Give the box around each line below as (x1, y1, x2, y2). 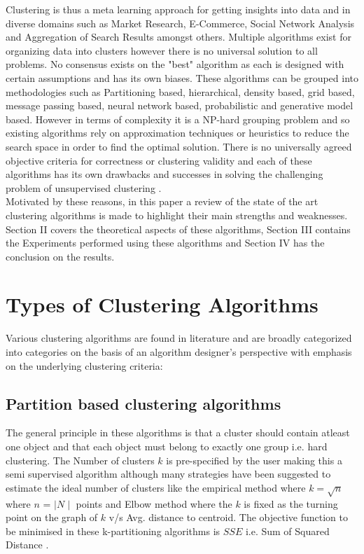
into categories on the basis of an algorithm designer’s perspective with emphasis (6, 345, 352, 359)
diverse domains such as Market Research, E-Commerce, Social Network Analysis (6, 15, 355, 30)
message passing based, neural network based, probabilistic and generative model (6, 98, 353, 113)
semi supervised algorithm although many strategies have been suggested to (6, 466, 331, 481)
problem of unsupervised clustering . (6, 180, 162, 195)
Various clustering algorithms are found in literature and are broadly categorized (6, 331, 352, 345)
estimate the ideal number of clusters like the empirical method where (6, 480, 306, 494)
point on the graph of (6, 510, 98, 525)
